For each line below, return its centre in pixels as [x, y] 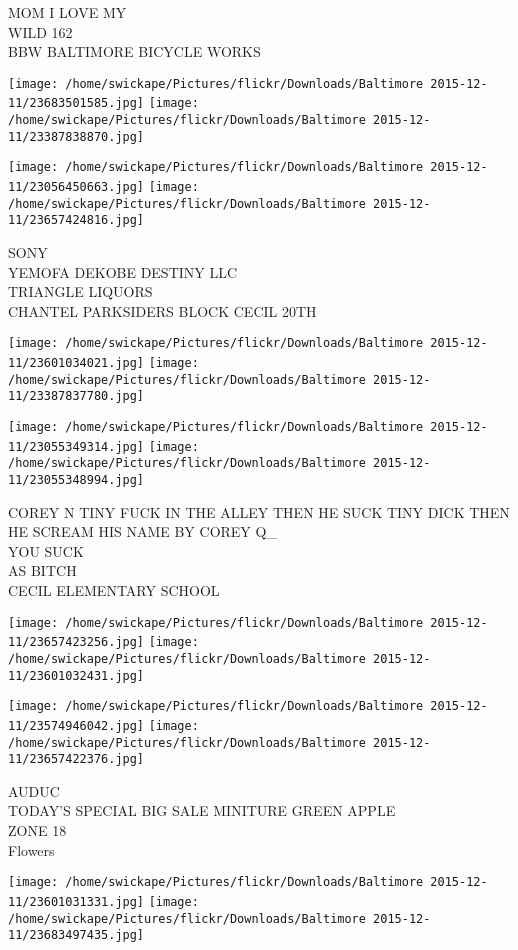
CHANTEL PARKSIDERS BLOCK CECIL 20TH [162, 310]
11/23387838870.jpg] [76, 136]
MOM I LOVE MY [67, 12]
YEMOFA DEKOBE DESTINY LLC [123, 271]
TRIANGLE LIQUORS [80, 291]
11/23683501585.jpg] [76, 103]
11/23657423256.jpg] [76, 642]
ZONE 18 [37, 830]
